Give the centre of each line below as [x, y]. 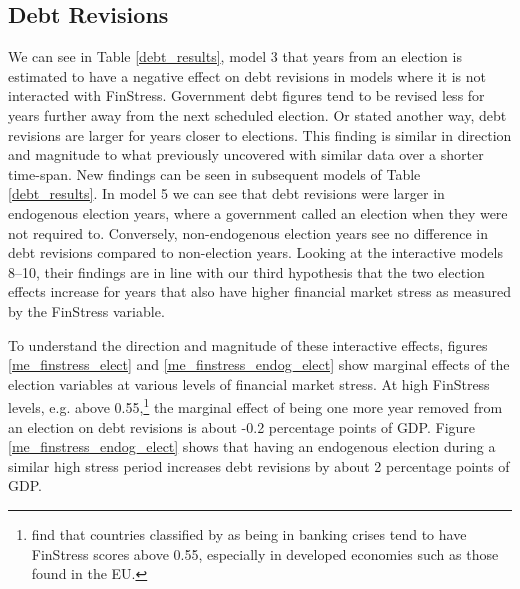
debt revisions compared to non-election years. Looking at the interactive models [255, 252]
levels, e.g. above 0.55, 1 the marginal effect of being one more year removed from [255, 405]
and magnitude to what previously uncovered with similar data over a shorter [246, 154]
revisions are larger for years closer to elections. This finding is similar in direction [260, 134]
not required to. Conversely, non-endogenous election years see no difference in [248, 232]
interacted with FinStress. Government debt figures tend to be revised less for [246, 95]
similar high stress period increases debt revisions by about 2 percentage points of [259, 465]
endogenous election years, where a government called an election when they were [258, 212]
